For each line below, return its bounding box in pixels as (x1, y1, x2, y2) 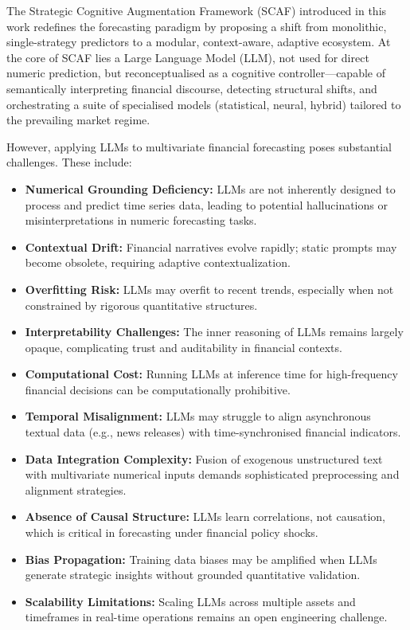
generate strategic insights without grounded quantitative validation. (25, 566, 361, 583)
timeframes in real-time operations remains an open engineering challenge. (25, 608, 388, 625)
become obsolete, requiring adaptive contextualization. (25, 254, 291, 271)
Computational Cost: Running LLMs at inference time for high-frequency (25, 366, 398, 382)
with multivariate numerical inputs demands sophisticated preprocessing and (25, 466, 400, 483)
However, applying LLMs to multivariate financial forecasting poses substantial (6, 138, 392, 155)
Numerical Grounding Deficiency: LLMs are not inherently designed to (25, 180, 396, 197)
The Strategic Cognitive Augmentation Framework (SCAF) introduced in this (6, 2, 387, 18)
